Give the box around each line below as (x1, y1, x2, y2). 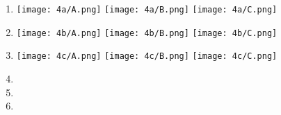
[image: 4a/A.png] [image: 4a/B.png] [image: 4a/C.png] (16, 5, 278, 15)
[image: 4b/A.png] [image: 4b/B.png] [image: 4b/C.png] (16, 28, 278, 38)
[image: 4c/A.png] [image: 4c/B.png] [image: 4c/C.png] (16, 51, 278, 62)
